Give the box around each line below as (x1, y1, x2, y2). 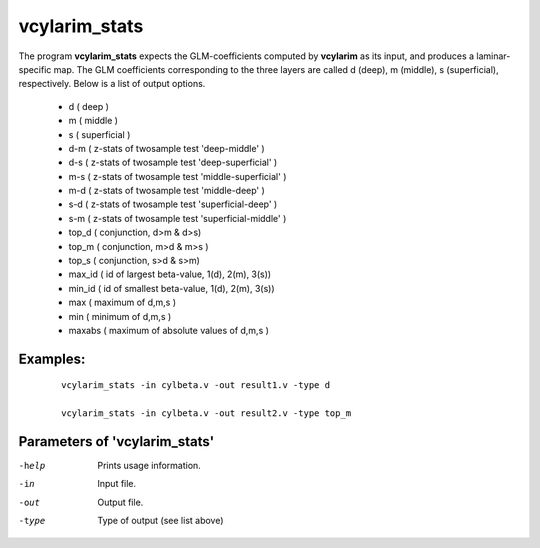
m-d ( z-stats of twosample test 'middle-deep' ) (68, 185, 265, 197)
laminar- (476, 50, 511, 62)
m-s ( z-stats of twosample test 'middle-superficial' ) (68, 170, 287, 182)
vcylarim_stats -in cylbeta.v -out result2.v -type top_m (61, 408, 352, 419)
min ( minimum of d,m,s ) (68, 310, 172, 322)
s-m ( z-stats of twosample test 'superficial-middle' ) (68, 212, 287, 224)
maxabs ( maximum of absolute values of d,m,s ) (68, 324, 270, 336)
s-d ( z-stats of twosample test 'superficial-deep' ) (68, 198, 278, 210)
